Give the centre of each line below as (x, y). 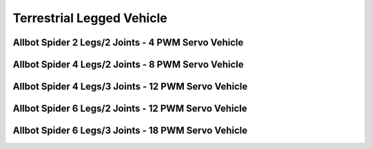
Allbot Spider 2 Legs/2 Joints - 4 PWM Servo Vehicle (128, 42)
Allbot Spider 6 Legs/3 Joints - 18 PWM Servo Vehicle (130, 131)
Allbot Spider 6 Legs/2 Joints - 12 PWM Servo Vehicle (130, 109)
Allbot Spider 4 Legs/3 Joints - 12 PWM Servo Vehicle (130, 87)
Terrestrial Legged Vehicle (90, 18)
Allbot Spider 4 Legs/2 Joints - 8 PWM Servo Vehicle (128, 64)
